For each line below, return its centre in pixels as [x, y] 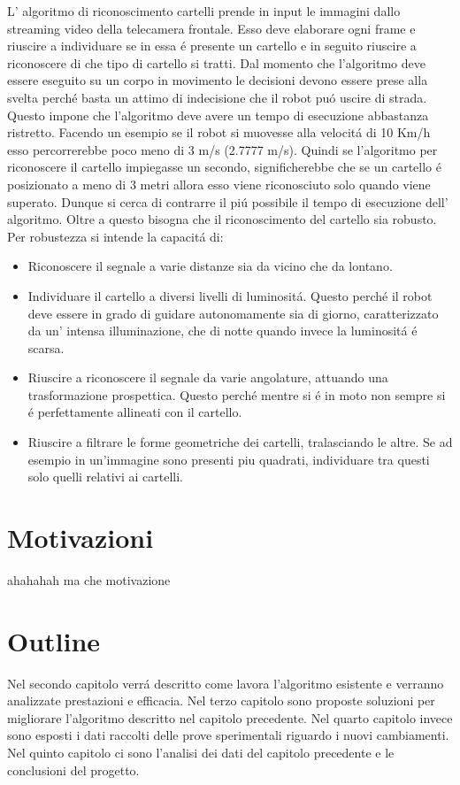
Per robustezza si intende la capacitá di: [115, 236]
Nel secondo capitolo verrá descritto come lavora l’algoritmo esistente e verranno [226, 683]
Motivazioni [80, 538]
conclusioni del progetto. [73, 770]
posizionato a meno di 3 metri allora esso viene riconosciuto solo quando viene [219, 184]
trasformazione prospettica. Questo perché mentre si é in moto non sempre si [237, 394]
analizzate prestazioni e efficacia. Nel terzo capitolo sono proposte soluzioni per [221, 700]
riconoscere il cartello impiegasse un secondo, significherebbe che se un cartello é [224, 167]
